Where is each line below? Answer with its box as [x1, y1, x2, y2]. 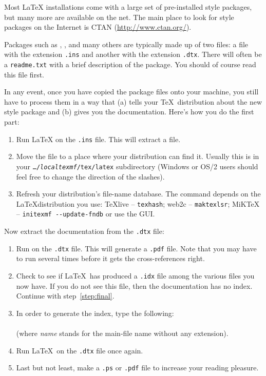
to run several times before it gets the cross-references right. [16, 253, 205, 264]
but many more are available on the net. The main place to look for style [4, 11, 234, 22]
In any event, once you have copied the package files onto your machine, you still [4, 86, 259, 97]
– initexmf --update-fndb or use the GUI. [16, 208, 155, 219]
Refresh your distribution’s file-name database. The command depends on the [16, 188, 261, 199]
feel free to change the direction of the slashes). [16, 171, 165, 182]
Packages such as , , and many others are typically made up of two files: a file [4, 38, 249, 49]
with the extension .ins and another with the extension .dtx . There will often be [4, 49, 262, 60]
